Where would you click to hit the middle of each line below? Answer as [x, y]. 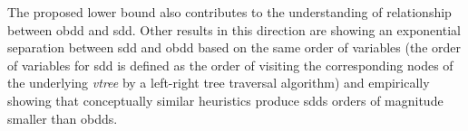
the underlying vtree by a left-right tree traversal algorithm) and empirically [219, 83]
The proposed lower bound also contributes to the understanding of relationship [229, 12]
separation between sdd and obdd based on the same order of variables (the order [234, 47]
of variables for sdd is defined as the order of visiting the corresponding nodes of [230, 65]
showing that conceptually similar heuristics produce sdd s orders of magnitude [225, 100]
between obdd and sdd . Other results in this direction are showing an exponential [234, 29]
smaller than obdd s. [63, 118]
